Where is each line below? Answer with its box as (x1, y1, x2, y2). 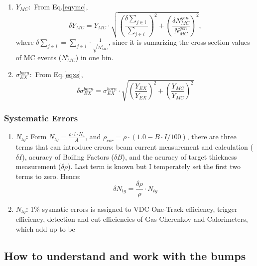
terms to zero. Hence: (15, 171, 81, 181)
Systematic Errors (4, 111, 78, 124)
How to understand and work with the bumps (4, 248, 246, 263)
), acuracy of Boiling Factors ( (22, 151, 114, 162)
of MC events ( (15, 52, 62, 63)
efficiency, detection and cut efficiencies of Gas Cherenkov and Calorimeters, (15, 213, 248, 224)
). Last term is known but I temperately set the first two (67, 161, 241, 172)
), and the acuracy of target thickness (122, 151, 237, 162)
